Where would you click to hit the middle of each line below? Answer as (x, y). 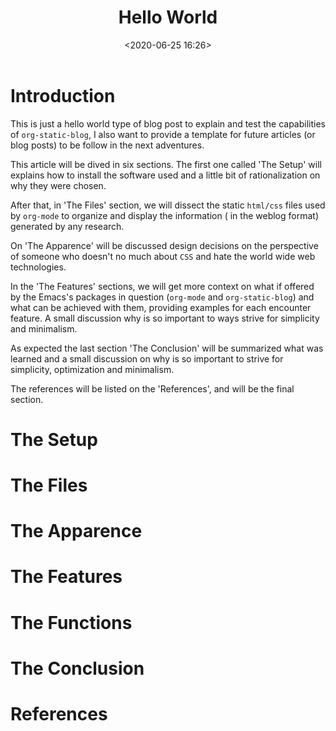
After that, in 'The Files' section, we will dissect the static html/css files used (168, 205)
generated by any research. (67, 226)
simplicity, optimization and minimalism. (92, 369)
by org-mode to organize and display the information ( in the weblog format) (164, 215)
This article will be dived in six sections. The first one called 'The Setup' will (166, 164)
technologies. (38, 267)
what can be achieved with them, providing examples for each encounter (161, 307)
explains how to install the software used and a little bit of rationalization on (165, 175)
